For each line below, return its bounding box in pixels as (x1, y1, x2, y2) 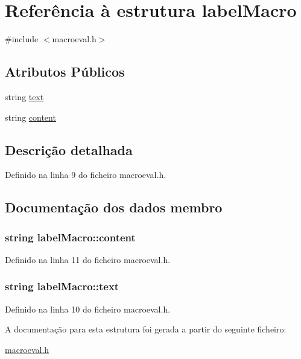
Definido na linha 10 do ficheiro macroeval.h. (5, 302, 171, 315)
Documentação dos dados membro (5, 198, 223, 217)
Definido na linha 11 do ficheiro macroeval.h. (5, 253, 171, 265)
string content (5, 110, 56, 123)
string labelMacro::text (5, 279, 119, 294)
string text (5, 90, 44, 103)
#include (5, 33, 39, 45)
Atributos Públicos (5, 62, 125, 81)
